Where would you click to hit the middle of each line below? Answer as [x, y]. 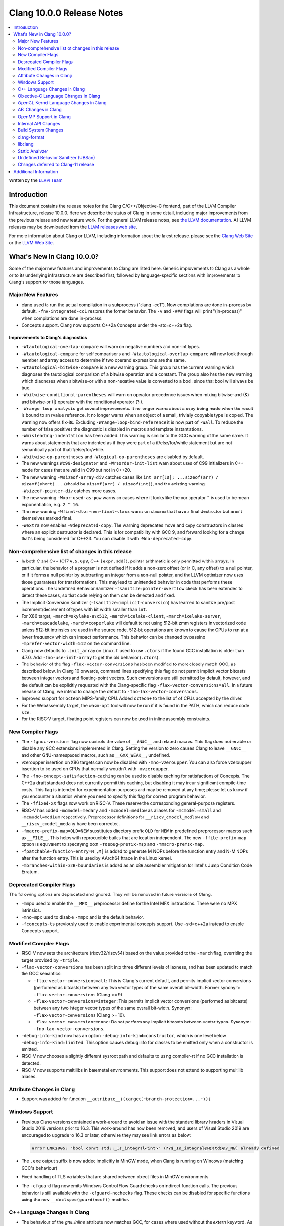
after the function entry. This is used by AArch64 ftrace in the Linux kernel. [97, 858]
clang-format [31, 137]
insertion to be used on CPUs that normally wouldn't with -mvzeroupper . [95, 769]
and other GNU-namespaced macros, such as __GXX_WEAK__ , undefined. [96, 755]
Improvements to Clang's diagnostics [48, 338]
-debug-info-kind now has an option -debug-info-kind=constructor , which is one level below [124, 1035]
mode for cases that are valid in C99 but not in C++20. [76, 470]
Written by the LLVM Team [36, 180]
